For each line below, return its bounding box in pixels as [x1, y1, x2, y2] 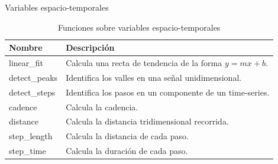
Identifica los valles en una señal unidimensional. [66, 71, 242, 83]
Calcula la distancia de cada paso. [66, 130, 189, 142]
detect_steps [9, 86, 56, 98]
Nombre [9, 41, 43, 54]
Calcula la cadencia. [66, 100, 138, 113]
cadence [9, 100, 37, 113]
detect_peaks [9, 71, 58, 83]
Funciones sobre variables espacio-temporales [57, 21, 221, 33]
